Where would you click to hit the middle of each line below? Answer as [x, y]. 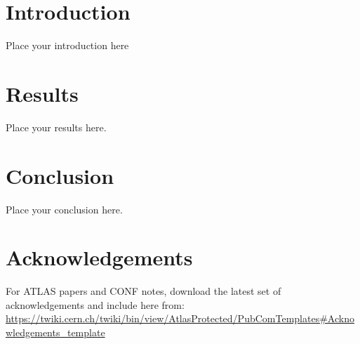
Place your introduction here [67, 45]
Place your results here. [56, 127]
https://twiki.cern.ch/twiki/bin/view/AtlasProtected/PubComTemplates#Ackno [180, 318]
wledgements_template [55, 332]
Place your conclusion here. [64, 209]
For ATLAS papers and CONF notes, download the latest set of [144, 291]
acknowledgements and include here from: [95, 304]
